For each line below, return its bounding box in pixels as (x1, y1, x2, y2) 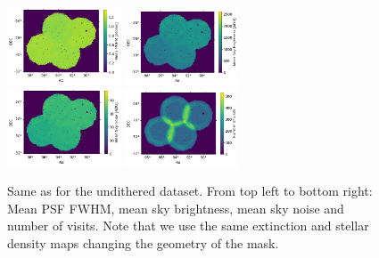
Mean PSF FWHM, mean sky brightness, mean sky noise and (7, 198, 344, 217)
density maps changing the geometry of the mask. (7, 233, 279, 252)
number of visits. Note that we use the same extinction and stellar (7, 216, 369, 235)
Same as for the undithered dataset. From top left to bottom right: (7, 181, 373, 200)
